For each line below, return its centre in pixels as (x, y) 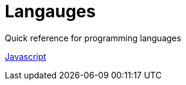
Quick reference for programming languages (93, 38)
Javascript (26, 56)
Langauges (50, 11)
